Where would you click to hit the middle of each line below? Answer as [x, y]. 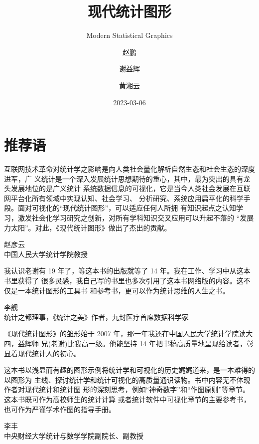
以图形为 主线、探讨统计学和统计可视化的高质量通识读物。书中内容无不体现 [127, 379]
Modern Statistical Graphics [129, 35]
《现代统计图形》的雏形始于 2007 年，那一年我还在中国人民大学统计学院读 [125, 333]
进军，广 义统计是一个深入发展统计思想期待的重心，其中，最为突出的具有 [124, 178]
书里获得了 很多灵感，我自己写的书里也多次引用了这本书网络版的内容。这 [124, 280]
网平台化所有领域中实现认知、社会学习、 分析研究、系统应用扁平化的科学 [124, 198]
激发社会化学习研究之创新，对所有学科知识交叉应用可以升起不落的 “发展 [136, 218]
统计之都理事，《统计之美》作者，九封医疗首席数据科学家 [96, 317]
